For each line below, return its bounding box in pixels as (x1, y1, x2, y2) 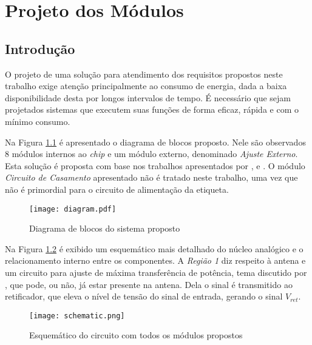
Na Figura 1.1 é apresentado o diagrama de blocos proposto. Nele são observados (5, 135, 306, 148)
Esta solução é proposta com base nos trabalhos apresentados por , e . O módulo (5, 159, 305, 172)
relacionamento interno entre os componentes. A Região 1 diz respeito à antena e (5, 254, 306, 267)
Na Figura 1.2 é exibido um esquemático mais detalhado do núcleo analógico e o (5, 242, 304, 255)
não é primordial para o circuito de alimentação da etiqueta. (5, 183, 229, 195)
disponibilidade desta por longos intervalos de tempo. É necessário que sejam (5, 91, 291, 104)
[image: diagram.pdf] (29, 204, 117, 213)
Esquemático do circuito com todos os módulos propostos (29, 329, 243, 341)
